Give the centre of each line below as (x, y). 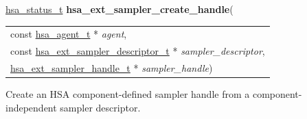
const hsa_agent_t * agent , (69, 34)
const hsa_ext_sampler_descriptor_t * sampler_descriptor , (138, 51)
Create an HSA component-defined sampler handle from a (128, 94)
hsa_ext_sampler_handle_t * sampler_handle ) (112, 68)
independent (31, 107)
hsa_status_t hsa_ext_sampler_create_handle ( (120, 9)
